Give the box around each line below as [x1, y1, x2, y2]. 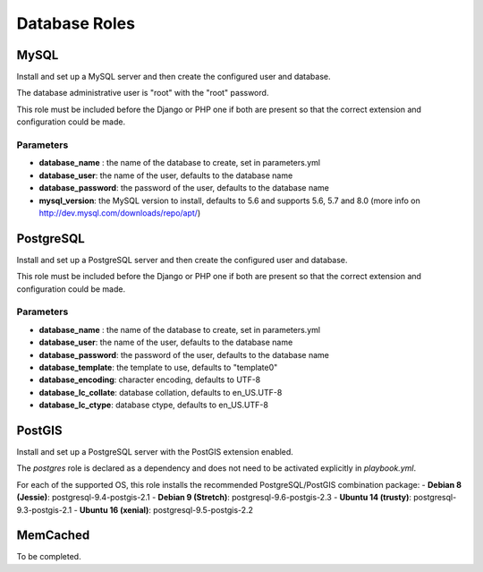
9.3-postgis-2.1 [16, 504, 72, 515]
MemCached [16, 528, 90, 543]
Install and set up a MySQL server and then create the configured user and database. [16, 72, 331, 82]
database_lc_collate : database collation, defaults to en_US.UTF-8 [38, 387, 283, 397]
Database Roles [16, 13, 136, 33]
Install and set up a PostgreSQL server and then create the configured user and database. [16, 254, 348, 265]
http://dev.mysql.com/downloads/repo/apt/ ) [38, 207, 201, 218]
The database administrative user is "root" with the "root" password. [16, 88, 269, 98]
